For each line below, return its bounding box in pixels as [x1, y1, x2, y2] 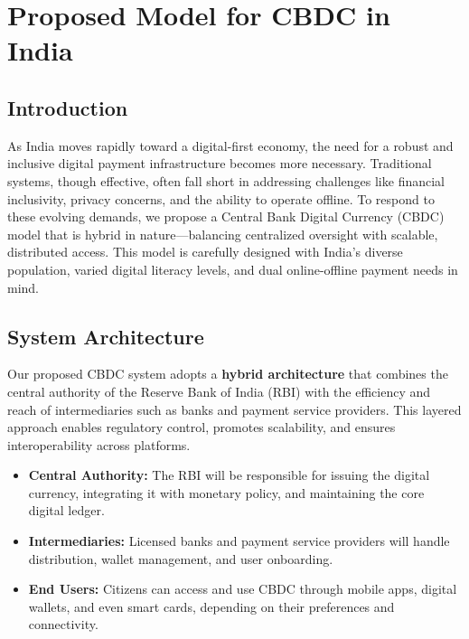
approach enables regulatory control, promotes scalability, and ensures [7, 418, 396, 437]
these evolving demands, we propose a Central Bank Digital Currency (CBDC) [7, 207, 445, 226]
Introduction [7, 93, 128, 121]
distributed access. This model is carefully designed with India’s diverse [7, 242, 403, 261]
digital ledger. [28, 501, 105, 520]
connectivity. [28, 615, 98, 634]
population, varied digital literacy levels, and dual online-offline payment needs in [7, 259, 458, 278]
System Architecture [7, 322, 204, 350]
